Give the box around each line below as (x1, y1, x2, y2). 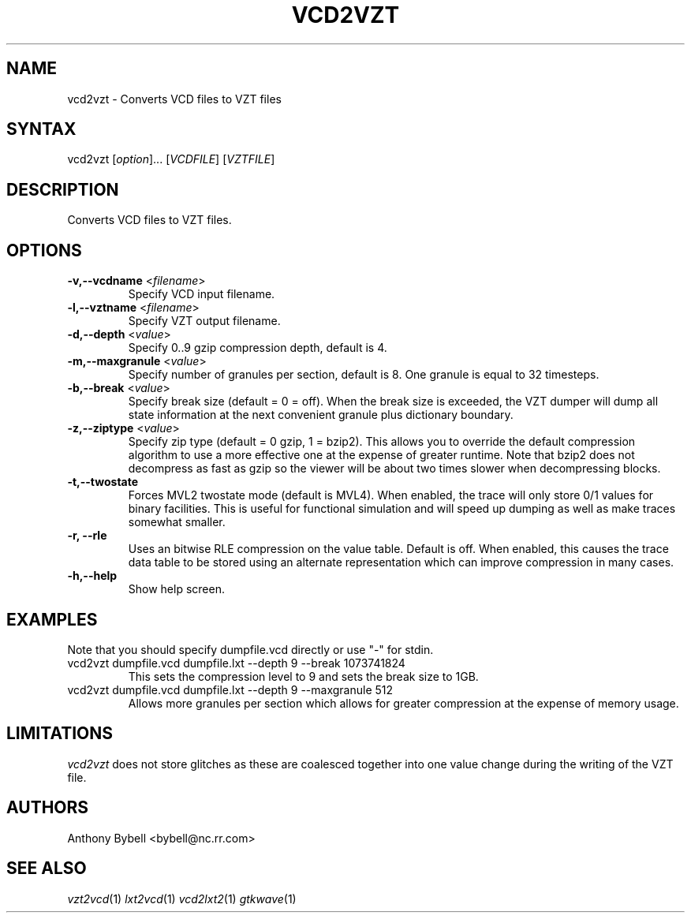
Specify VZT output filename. (128, 314, 281, 328)
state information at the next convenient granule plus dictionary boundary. (128, 408, 514, 422)
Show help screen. (128, 582, 225, 596)
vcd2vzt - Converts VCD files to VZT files (67, 92, 282, 106)
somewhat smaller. (128, 515, 226, 529)
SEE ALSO (6, 858, 87, 879)
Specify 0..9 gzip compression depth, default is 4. (128, 341, 387, 355)
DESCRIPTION (6, 179, 119, 200)
